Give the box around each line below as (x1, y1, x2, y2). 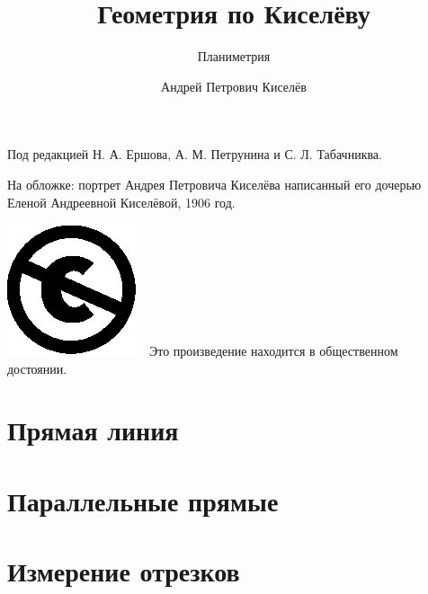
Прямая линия (7, 412, 179, 448)
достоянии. (7, 359, 67, 377)
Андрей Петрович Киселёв (161, 76, 307, 95)
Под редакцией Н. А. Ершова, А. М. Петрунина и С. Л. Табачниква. (7, 145, 382, 164)
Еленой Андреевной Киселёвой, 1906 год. (7, 192, 236, 211)
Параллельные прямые (7, 482, 279, 519)
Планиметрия (197, 47, 271, 66)
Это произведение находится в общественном (148, 341, 398, 360)
